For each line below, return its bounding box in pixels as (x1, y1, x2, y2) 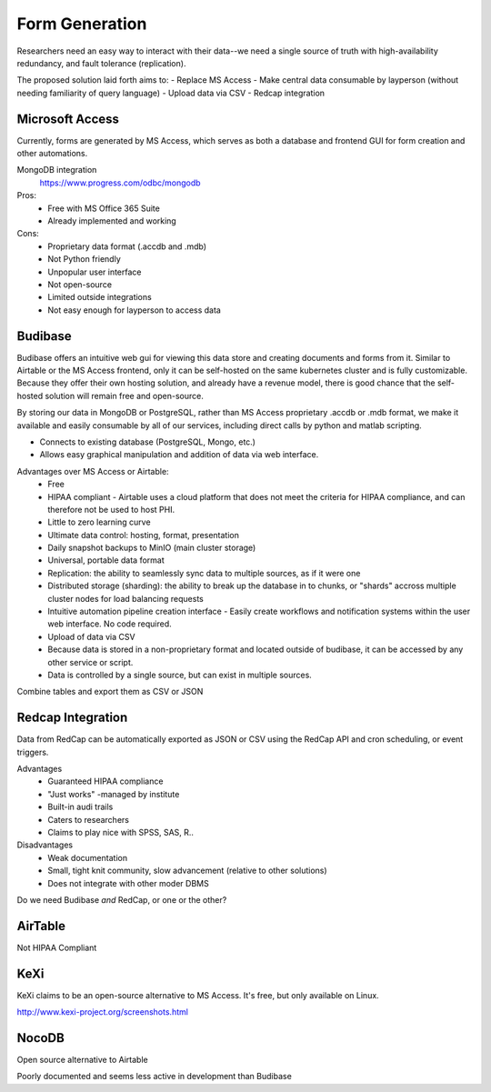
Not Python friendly (47, 254, 122, 265)
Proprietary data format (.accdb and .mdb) (47, 241, 207, 252)
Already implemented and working (47, 215, 176, 226)
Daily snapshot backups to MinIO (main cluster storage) (47, 542, 256, 554)
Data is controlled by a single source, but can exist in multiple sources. (47, 669, 313, 680)
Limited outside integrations (47, 292, 152, 303)
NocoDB (16, 1030, 65, 1046)
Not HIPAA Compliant (16, 942, 97, 953)
